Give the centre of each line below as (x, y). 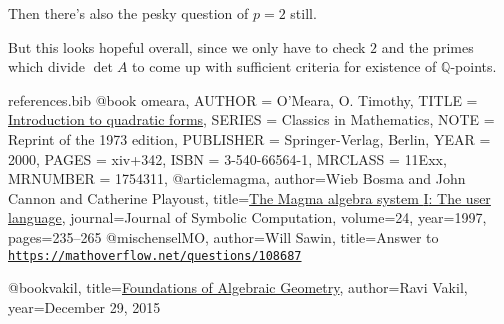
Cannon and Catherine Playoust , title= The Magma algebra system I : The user (249, 197)
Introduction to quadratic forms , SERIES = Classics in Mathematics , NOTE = (251, 119)
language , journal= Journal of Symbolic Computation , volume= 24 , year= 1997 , (247, 217)
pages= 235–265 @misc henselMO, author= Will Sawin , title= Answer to (223, 236)
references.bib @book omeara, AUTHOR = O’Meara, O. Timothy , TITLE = (243, 99)
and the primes (427, 46)
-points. (473, 66)
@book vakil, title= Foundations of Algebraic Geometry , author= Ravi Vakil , (238, 287)
